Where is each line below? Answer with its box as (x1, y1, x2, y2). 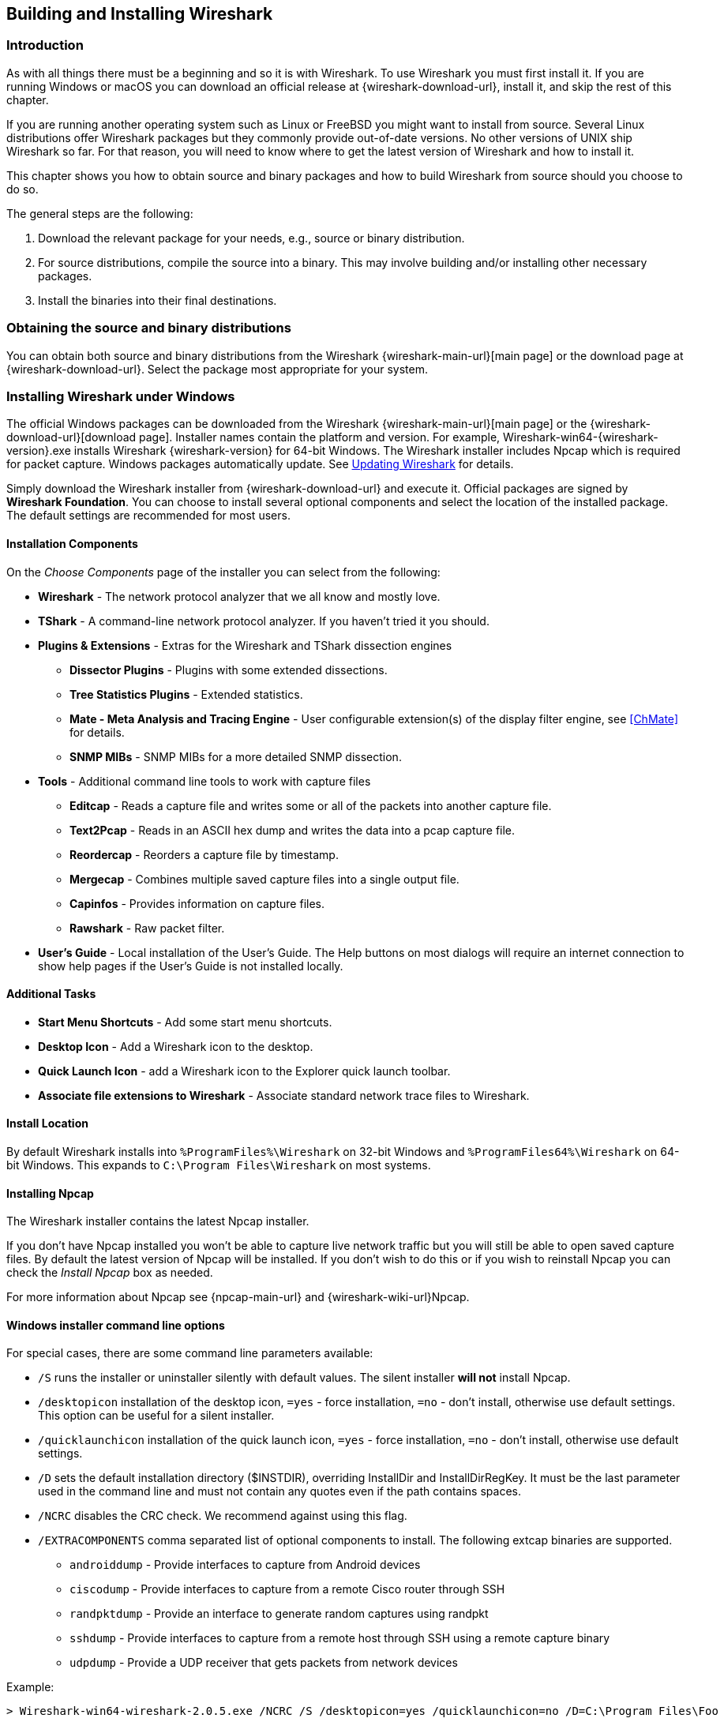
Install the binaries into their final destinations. (38, 293, 277, 307)
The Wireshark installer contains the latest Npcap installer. (6, 1214, 309, 1229)
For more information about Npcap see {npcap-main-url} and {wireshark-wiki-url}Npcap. (6, 1290, 470, 1304)
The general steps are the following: (6, 206, 193, 220)
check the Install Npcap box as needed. (6, 1266, 213, 1280)
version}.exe (6, 444, 71, 458)
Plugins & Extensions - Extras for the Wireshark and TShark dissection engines (38, 638, 452, 652)
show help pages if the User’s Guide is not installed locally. (38, 959, 343, 973)
